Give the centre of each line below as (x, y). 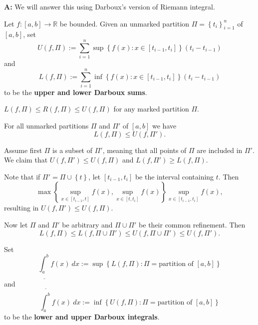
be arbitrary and (87, 224)
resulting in (21, 208)
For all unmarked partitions (46, 126)
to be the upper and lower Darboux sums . (76, 92)
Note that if (22, 176)
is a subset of (73, 150)
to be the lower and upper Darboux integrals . (82, 317)
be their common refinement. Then (192, 224)
